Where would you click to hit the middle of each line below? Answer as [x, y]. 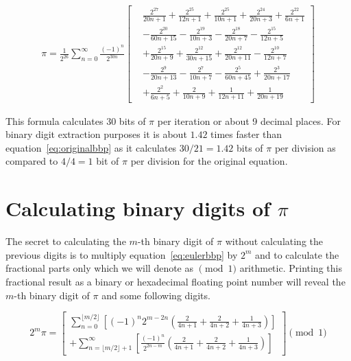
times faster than [246, 134]
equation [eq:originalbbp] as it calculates [91, 147]
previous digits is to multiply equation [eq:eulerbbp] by [122, 254]
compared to [32, 161]
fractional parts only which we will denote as [100, 268]
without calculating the [274, 241]
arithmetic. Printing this [291, 268]
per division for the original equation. [209, 161]
